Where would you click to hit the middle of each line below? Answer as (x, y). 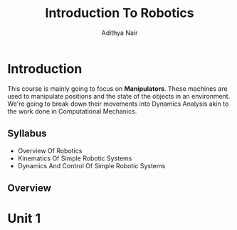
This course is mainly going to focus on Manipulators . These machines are (117, 88)
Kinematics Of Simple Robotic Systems (75, 158)
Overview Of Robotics (50, 150)
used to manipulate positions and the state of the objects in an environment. (119, 96)
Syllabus (27, 134)
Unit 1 (24, 219)
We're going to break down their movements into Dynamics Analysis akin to (118, 104)
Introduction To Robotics (120, 13)
